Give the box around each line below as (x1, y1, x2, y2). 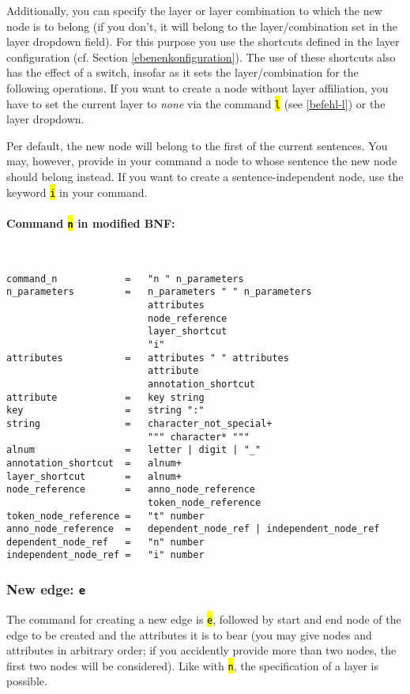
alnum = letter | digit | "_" (6, 444, 261, 456)
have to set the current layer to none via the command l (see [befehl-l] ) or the (6, 95, 386, 111)
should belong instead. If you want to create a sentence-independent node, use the (6, 168, 404, 184)
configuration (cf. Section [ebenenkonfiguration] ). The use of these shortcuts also (6, 48, 396, 65)
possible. (6, 673, 47, 689)
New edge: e (6, 579, 86, 599)
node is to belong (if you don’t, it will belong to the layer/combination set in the (6, 17, 397, 34)
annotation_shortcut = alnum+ (6, 457, 182, 469)
